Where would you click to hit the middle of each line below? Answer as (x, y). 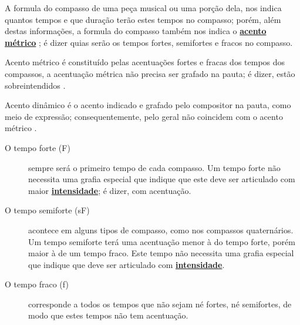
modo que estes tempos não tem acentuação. (108, 315)
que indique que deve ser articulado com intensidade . (127, 264)
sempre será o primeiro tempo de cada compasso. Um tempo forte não (154, 167)
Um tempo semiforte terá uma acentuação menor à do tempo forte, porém (162, 241)
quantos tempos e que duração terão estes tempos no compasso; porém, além (143, 19)
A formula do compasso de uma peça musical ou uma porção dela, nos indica (143, 8)
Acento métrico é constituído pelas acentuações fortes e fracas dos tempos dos (145, 62)
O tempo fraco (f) (37, 284)
